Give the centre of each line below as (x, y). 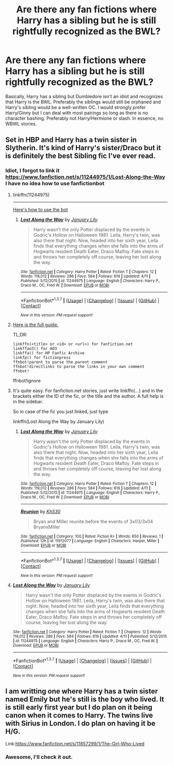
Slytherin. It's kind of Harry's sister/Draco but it (83, 148)
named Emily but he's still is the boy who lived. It (85, 699)
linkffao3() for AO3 (35, 349)
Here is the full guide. (36, 325)
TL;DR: (20, 335)
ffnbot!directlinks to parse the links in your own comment (79, 367)
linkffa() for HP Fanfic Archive (49, 353)
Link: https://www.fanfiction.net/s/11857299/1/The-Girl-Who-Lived (75, 744)
